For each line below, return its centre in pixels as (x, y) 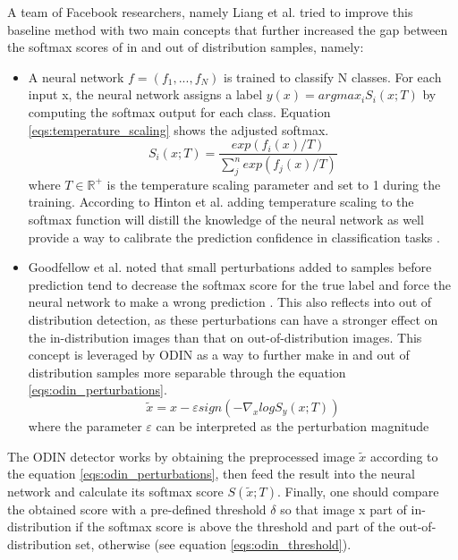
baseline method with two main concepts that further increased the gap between (228, 29)
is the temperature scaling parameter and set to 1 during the (274, 184)
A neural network (76, 76)
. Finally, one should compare (358, 491)
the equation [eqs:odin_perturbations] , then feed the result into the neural (211, 474)
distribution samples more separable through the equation (187, 372)
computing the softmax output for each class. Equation (179, 111)
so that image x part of (343, 509)
